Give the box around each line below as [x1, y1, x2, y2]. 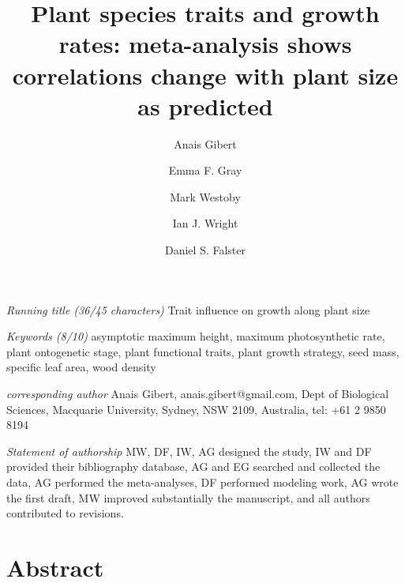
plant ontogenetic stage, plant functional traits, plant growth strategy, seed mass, [6, 343, 399, 359]
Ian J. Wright [172, 215, 238, 231]
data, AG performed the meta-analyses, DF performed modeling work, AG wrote [6, 474, 399, 490]
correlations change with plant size [12, 58, 399, 91]
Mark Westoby [170, 188, 241, 205]
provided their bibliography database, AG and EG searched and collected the [6, 458, 381, 475]
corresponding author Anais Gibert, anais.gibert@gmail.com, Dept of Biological [6, 386, 389, 402]
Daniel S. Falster [164, 242, 246, 258]
